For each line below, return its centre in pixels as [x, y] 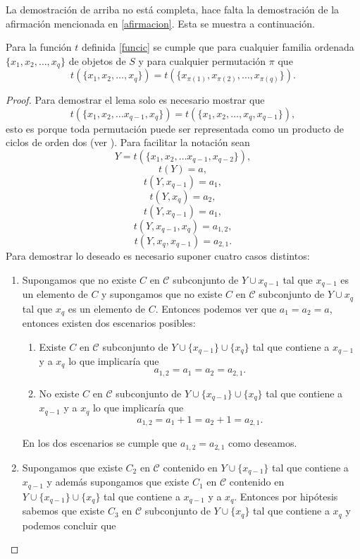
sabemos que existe [63, 511]
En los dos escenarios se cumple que [100, 443]
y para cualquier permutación [202, 60]
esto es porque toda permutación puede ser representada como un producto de [175, 128]
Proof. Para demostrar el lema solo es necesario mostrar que [135, 100]
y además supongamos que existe [118, 482]
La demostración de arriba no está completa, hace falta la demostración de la [173, 9]
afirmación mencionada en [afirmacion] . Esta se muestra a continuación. [160, 23]
